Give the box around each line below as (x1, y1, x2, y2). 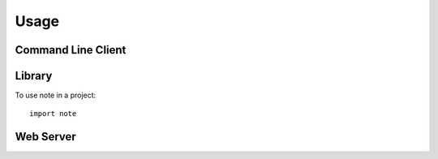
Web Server (15, 130, 76, 144)
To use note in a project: (15, 90, 97, 101)
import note (29, 110, 77, 118)
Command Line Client (15, 43, 127, 57)
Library (15, 69, 53, 83)
